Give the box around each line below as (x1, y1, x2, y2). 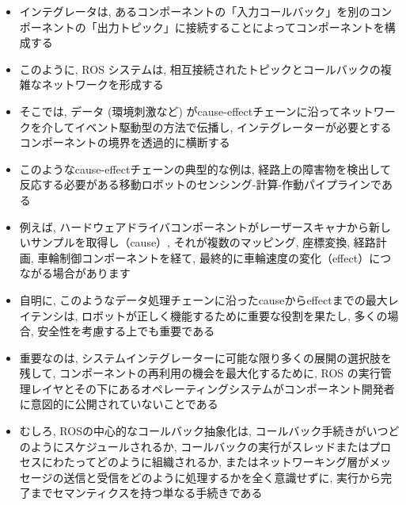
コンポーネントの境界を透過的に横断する (19, 134, 230, 151)
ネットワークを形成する (41, 76, 164, 93)
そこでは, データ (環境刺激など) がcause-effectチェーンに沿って (19, 102, 340, 119)
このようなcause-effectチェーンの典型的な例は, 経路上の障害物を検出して (19, 160, 391, 177)
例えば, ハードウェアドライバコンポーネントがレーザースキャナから (19, 218, 370, 235)
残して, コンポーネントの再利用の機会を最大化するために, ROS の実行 (19, 365, 381, 381)
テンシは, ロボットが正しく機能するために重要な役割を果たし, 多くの (30, 307, 388, 323)
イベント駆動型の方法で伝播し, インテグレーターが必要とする (74, 118, 392, 135)
